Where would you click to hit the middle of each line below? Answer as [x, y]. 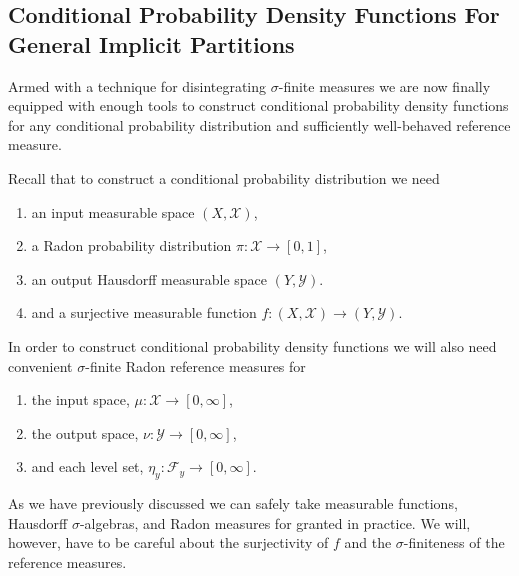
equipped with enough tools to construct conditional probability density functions [258, 105]
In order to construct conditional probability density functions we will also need [252, 345]
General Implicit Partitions [151, 43]
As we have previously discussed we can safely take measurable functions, [233, 503]
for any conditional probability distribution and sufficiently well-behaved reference [259, 124]
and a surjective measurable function [144, 312]
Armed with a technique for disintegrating [137, 85]
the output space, [85, 432]
